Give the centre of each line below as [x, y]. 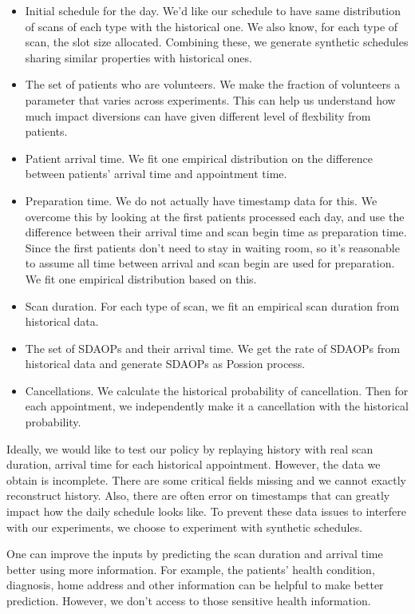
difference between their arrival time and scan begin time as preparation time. [216, 232]
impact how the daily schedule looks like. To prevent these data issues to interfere [207, 511]
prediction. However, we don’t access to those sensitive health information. [189, 600]
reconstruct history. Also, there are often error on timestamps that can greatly [198, 495]
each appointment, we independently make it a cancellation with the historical [217, 406]
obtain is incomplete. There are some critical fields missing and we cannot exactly [206, 479]
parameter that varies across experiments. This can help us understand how [210, 99]
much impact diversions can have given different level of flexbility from [198, 115]
